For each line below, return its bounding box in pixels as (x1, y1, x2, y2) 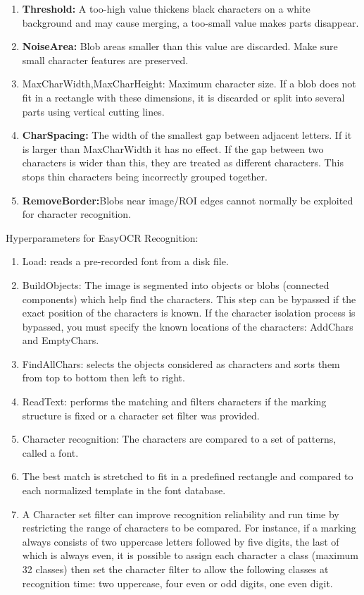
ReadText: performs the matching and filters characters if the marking (22, 394, 327, 409)
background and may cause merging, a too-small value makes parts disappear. (22, 15, 359, 30)
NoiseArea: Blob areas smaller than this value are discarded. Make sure (22, 39, 338, 54)
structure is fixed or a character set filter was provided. (22, 407, 260, 422)
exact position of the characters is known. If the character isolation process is (22, 305, 356, 320)
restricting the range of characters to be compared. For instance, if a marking (22, 520, 356, 535)
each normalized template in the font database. (22, 483, 226, 498)
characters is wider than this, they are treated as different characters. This (22, 155, 344, 170)
